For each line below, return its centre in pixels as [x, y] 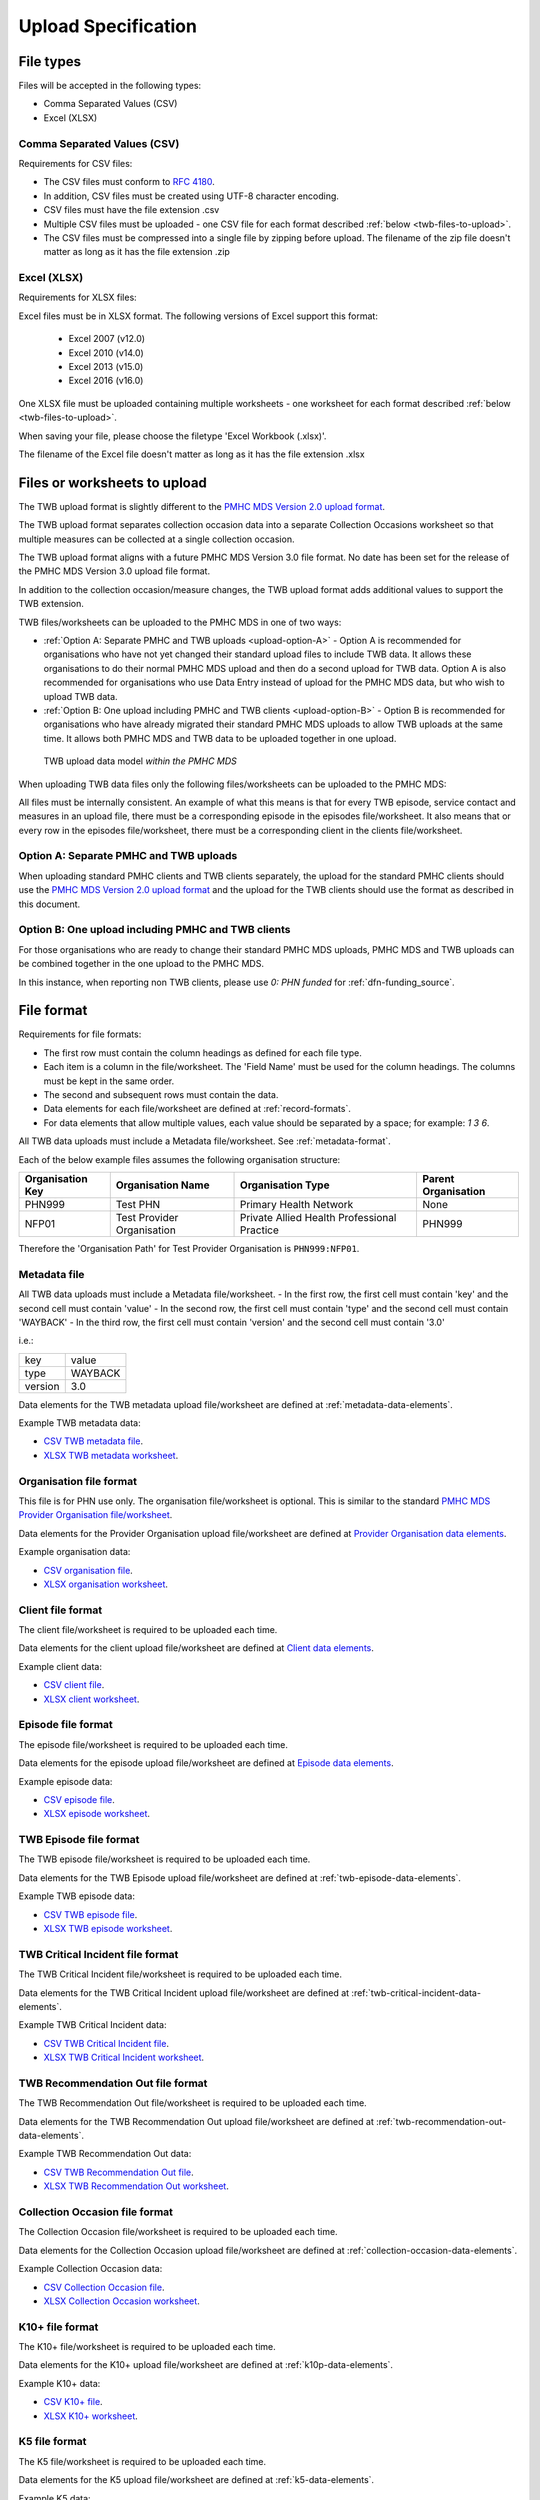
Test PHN [138, 1204]
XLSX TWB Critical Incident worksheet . [124, 2057]
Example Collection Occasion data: [90, 2269]
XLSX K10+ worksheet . [91, 2416]
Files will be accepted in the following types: [110, 86]
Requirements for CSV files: [75, 163]
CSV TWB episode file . [90, 1914]
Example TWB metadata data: [79, 1423]
